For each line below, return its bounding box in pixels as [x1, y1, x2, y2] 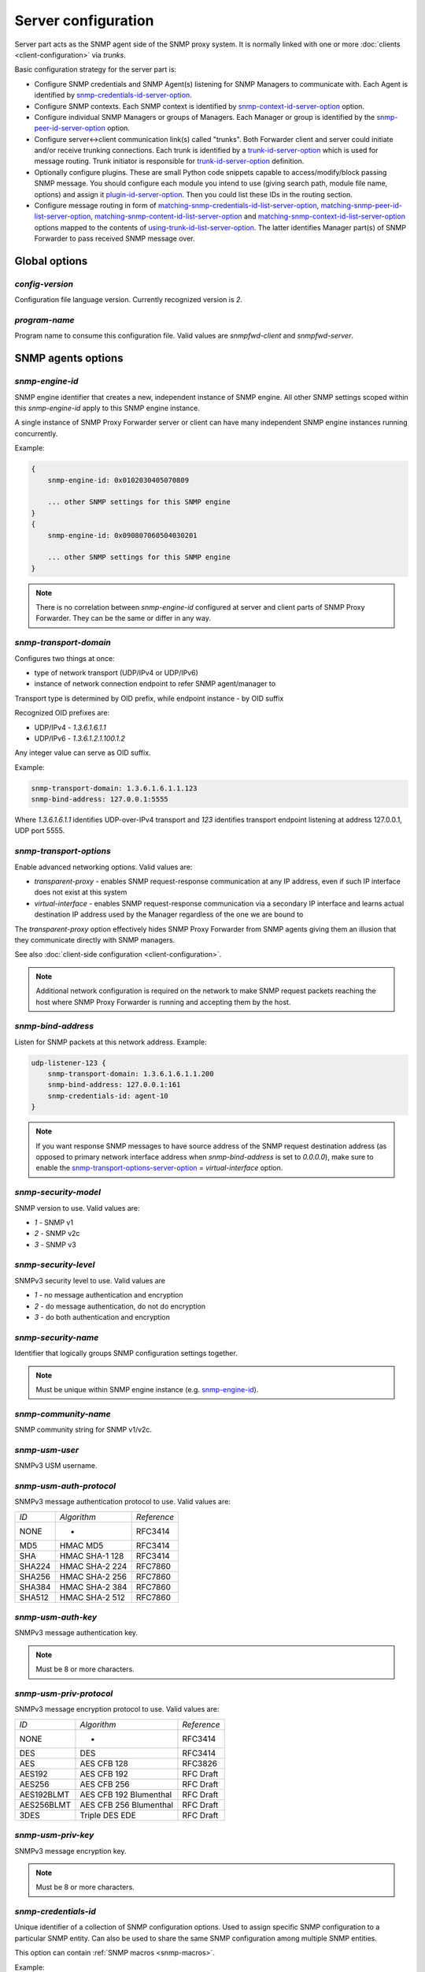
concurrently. [14, 428, 58, 438]
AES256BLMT [19, 1799, 72, 1810]
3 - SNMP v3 [34, 1239, 76, 1249]
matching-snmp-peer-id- [320, 201, 403, 211]
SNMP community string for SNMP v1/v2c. [14, 1425, 153, 1435]
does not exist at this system [34, 887, 128, 897]
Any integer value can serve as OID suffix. [14, 748, 151, 757]
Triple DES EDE [79, 1810, 137, 1821]
